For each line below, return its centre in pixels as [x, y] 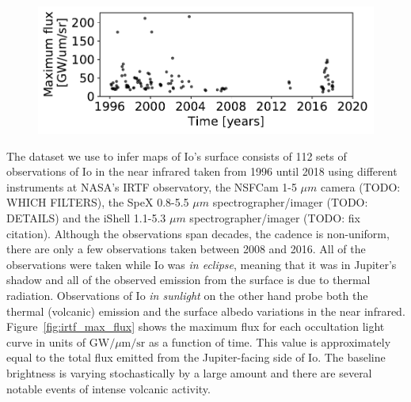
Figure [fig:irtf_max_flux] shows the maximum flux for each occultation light [196, 326]
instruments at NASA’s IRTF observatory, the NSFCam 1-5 [152, 186]
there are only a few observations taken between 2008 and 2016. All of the [186, 249]
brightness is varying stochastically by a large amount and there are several [189, 372]
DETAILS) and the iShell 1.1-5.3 [86, 217]
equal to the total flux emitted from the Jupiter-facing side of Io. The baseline [196, 357]
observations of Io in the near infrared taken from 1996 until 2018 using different [202, 171]
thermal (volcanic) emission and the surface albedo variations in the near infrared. [206, 311]
